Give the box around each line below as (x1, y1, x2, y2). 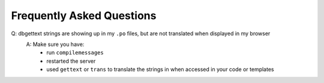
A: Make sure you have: (26, 41, 85, 48)
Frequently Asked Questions (11, 9, 157, 22)
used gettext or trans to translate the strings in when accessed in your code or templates (46, 66, 274, 73)
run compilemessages (46, 49, 104, 56)
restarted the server (46, 57, 96, 64)
